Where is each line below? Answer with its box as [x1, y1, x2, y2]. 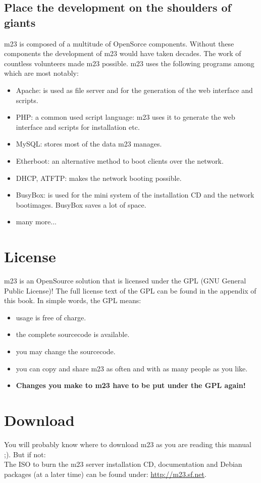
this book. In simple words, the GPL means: [4, 295, 141, 306]
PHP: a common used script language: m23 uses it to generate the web [16, 112, 235, 122]
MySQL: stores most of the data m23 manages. [16, 138, 162, 149]
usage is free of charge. [16, 312, 86, 322]
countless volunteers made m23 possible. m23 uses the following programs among [4, 58, 254, 68]
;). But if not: [4, 449, 46, 459]
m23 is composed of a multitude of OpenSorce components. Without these [4, 38, 234, 49]
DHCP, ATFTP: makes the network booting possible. [16, 172, 182, 183]
